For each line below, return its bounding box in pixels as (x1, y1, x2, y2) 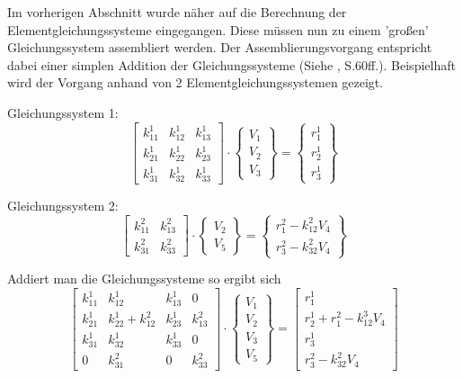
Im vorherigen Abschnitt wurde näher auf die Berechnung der (7, 3, 347, 21)
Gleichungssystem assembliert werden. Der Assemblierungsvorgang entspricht (7, 38, 432, 57)
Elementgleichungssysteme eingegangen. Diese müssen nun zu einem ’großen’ (7, 20, 429, 39)
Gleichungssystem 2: (7, 195, 119, 214)
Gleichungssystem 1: (7, 103, 119, 121)
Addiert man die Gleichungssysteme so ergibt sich (7, 269, 281, 287)
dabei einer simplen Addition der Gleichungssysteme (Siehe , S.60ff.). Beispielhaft (7, 55, 456, 74)
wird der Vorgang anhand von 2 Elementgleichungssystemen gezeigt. (7, 73, 384, 92)
